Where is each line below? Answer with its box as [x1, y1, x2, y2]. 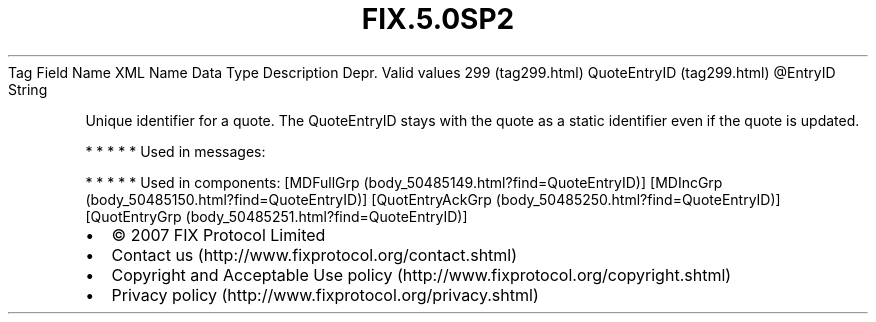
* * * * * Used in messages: [85, 142, 266, 160]
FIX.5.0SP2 [361, 2, 515, 36]
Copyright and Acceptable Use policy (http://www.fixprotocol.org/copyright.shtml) [111, 264, 732, 285]
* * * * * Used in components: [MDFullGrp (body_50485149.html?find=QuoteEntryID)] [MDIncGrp [85, 173, 723, 191]
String [8, 80, 48, 98]
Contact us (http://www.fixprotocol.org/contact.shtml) [111, 244, 518, 265]
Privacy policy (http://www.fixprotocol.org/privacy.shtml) [111, 284, 539, 305]
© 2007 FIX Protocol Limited [111, 224, 326, 245]
